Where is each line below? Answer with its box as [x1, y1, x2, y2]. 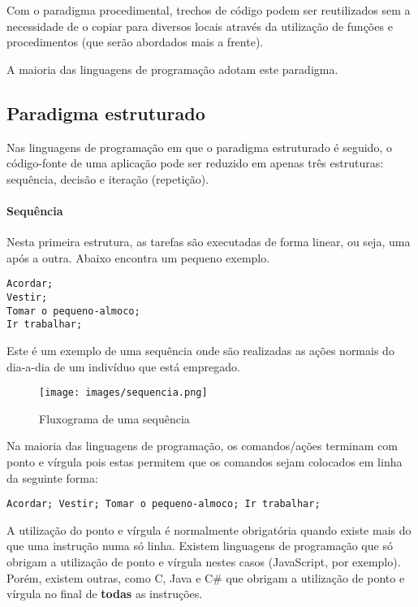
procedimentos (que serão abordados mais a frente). [6, 33, 264, 50]
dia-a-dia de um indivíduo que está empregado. [6, 358, 240, 375]
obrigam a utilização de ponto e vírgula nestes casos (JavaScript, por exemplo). [6, 553, 401, 570]
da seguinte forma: [6, 469, 98, 486]
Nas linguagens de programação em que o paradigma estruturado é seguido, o [6, 138, 392, 155]
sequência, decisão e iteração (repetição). [6, 170, 209, 187]
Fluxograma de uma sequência [39, 410, 190, 427]
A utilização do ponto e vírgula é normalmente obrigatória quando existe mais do [6, 521, 412, 538]
